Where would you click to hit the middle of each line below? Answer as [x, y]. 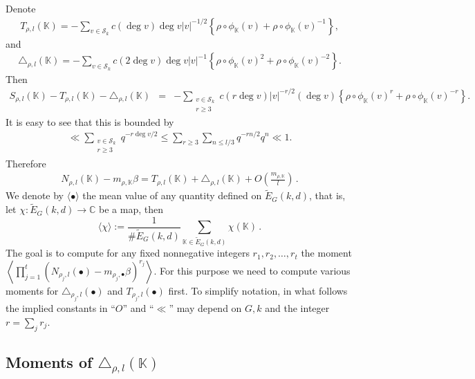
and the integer [297, 308]
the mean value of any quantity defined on [172, 195]
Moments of [49, 362]
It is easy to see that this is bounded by [90, 121]
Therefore [26, 163]
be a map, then [131, 209]
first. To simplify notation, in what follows [258, 290]
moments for [32, 290]
